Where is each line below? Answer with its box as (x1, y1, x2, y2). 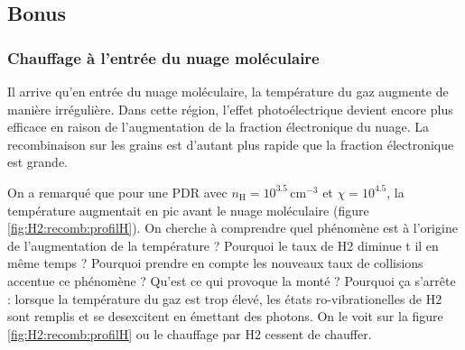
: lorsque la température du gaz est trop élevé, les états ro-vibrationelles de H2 (7, 289, 442, 308)
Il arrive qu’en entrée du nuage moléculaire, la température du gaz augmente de (7, 82, 449, 100)
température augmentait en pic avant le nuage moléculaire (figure (7, 200, 369, 219)
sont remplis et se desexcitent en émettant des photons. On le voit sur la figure (7, 307, 443, 326)
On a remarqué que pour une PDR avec (7, 182, 228, 201)
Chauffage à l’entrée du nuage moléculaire (7, 46, 320, 69)
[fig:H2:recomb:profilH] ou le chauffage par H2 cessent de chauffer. (7, 324, 372, 343)
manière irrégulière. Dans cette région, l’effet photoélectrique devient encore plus (7, 99, 453, 118)
